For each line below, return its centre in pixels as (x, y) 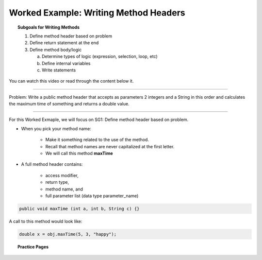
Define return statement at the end (64, 43)
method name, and (64, 189)
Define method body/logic (56, 50)
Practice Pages (33, 247)
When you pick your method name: (56, 128)
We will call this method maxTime (79, 154)
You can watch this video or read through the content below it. (71, 81)
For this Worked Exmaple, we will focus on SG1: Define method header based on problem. (99, 120)
